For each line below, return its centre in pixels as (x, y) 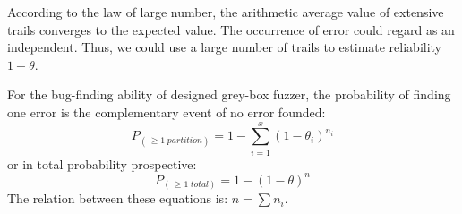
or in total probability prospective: (102, 163)
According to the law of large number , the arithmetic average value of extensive (226, 12)
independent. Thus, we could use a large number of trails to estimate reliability (225, 47)
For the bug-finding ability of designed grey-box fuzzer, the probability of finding (229, 94)
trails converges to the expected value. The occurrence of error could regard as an (231, 29)
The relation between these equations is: (118, 198)
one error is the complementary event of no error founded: (167, 111)
